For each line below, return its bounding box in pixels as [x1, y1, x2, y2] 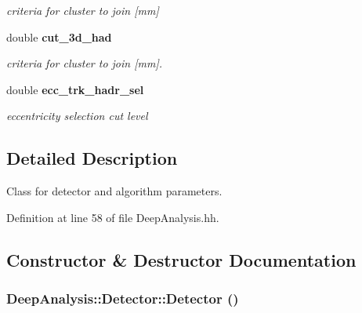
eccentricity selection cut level [6, 107, 148, 124]
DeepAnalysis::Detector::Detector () [6, 289, 239, 308]
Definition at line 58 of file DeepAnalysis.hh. [6, 209, 219, 225]
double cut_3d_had [6, 28, 112, 45]
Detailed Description [6, 146, 178, 170]
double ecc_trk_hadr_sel [6, 81, 144, 97]
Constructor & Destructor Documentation [6, 247, 357, 271]
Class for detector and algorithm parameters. [6, 183, 223, 199]
